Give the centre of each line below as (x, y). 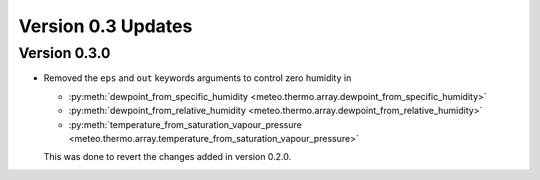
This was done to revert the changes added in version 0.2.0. (167, 157)
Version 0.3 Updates (105, 26)
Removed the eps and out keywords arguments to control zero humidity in (197, 78)
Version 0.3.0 (64, 53)
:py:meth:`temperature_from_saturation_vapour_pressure (185, 124)
